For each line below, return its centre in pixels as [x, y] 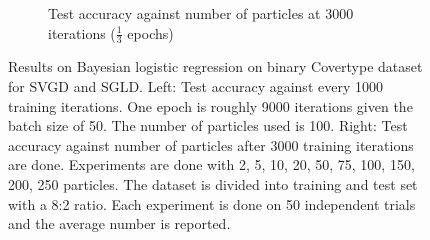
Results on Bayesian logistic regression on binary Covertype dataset [215, 66]
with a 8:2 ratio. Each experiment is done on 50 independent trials [212, 203]
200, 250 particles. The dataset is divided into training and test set [213, 183]
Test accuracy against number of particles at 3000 [201, 13]
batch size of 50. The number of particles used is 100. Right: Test [208, 125]
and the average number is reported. [119, 223]
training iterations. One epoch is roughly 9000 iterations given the [210, 105]
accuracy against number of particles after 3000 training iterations [211, 144]
